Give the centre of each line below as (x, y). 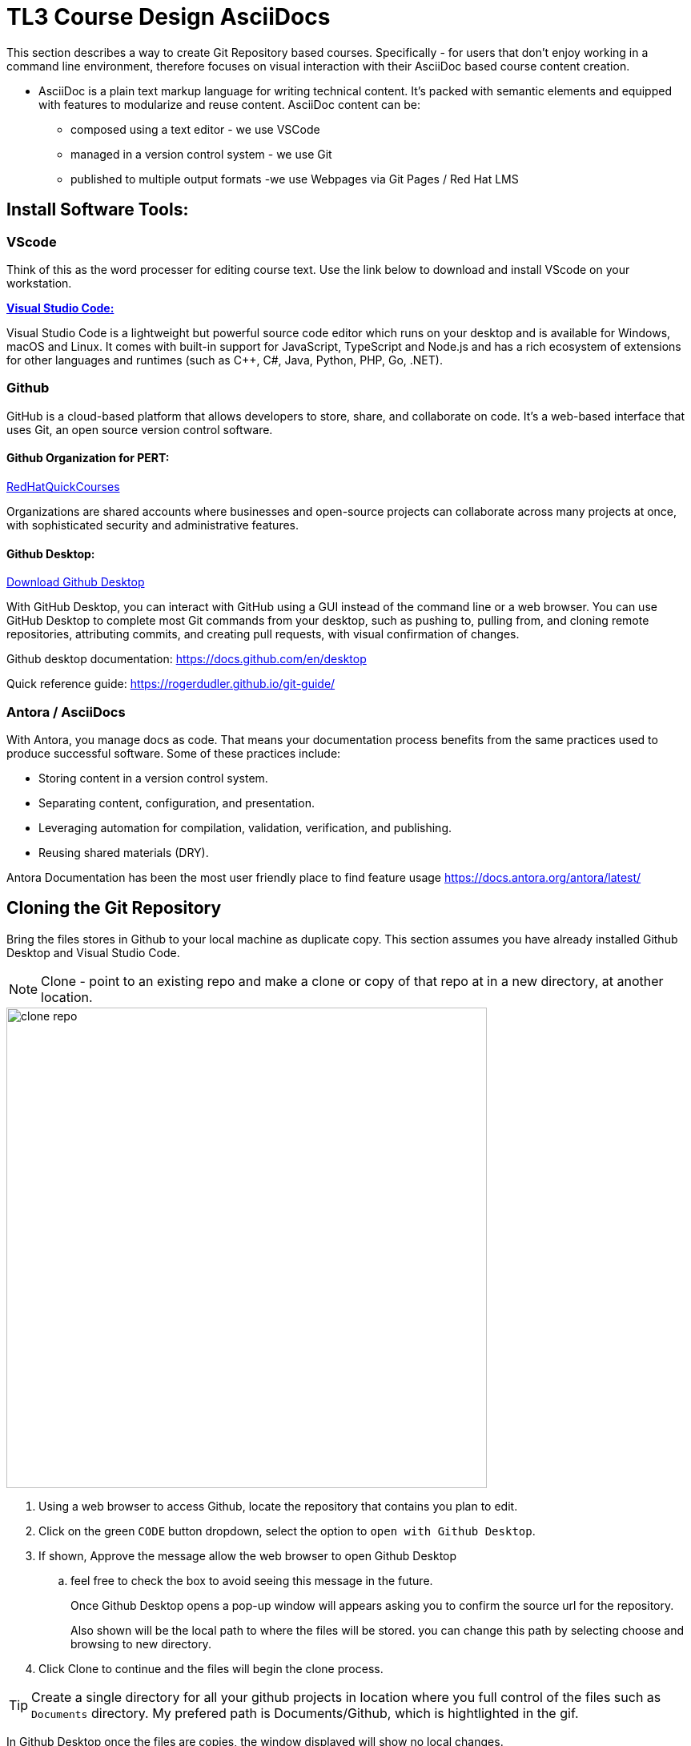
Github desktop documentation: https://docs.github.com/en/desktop (187, 659)
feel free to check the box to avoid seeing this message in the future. (252, 1580)
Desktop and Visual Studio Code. (93, 952)
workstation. (39, 283)
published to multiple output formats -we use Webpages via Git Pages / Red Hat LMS (295, 179)
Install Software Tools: (98, 210)
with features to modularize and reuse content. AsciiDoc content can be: (229, 104)
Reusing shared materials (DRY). (124, 852)
